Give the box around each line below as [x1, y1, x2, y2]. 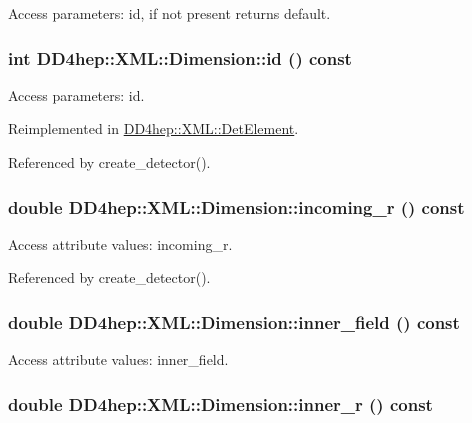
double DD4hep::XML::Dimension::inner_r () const [8, 391, 433, 416]
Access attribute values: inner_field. [8, 349, 229, 370]
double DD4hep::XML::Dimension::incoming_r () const [8, 194, 465, 219]
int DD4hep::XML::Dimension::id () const [8, 45, 352, 70]
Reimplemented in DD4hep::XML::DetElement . [8, 118, 299, 139]
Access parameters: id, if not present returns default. [8, 3, 331, 23]
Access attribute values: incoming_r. [8, 233, 233, 254]
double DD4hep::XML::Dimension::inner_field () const [8, 309, 460, 334]
